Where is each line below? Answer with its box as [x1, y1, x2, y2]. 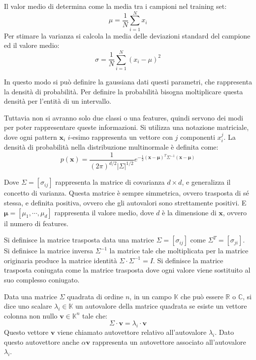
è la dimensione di [162, 207, 217, 217]
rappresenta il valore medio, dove [54, 207, 154, 217]
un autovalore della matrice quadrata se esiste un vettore [75, 301, 247, 311]
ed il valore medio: [4, 40, 60, 50]
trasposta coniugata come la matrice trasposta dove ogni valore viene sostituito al [4, 265, 251, 275]
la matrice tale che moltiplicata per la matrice [109, 245, 249, 256]
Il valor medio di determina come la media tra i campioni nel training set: [4, 1, 227, 11]
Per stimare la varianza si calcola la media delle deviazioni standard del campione [4, 30, 251, 40]
